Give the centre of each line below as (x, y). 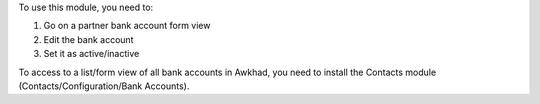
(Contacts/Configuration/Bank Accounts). (104, 86)
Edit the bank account (88, 39)
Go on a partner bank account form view (127, 26)
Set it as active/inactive (91, 54)
